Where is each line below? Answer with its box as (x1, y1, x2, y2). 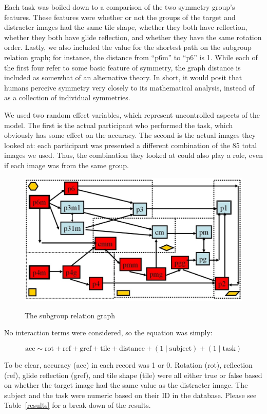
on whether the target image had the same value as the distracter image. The (4, 380, 248, 390)
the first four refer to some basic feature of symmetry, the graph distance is (4, 62, 241, 73)
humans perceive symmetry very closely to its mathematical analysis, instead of (4, 82, 255, 93)
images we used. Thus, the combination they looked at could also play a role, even (4, 150, 263, 160)
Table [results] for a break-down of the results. (4, 400, 151, 410)
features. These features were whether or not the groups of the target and (4, 11, 236, 22)
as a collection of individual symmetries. (4, 92, 130, 103)
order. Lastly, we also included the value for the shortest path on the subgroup (4, 42, 252, 52)
